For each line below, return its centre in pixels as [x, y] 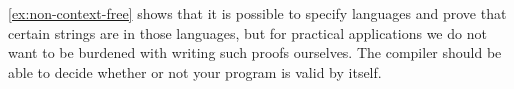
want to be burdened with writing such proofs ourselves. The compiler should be [255, 52]
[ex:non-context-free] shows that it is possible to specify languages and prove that [257, 13]
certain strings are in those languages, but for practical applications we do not [247, 32]
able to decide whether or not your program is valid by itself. [195, 71]
